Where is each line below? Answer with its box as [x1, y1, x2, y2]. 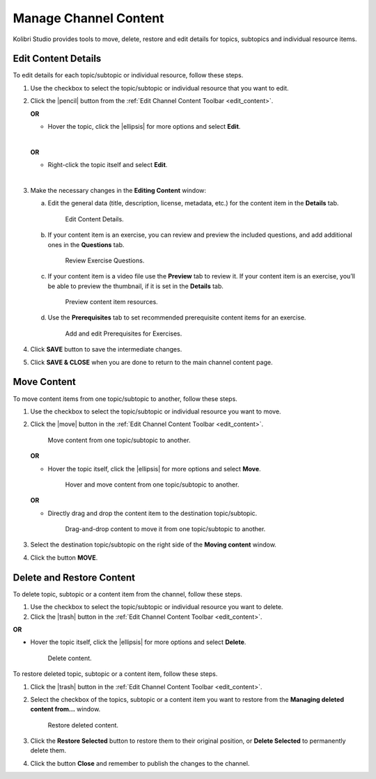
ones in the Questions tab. [47, 240, 125, 249]
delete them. [30, 746, 67, 755]
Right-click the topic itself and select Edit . [47, 161, 168, 169]
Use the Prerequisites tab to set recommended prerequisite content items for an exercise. [47, 313, 306, 322]
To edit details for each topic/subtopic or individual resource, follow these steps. [13, 71, 244, 79]
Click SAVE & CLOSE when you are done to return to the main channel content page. [30, 358, 273, 366]
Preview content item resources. [65, 298, 158, 306]
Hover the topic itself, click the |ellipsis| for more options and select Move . [47, 464, 261, 473]
